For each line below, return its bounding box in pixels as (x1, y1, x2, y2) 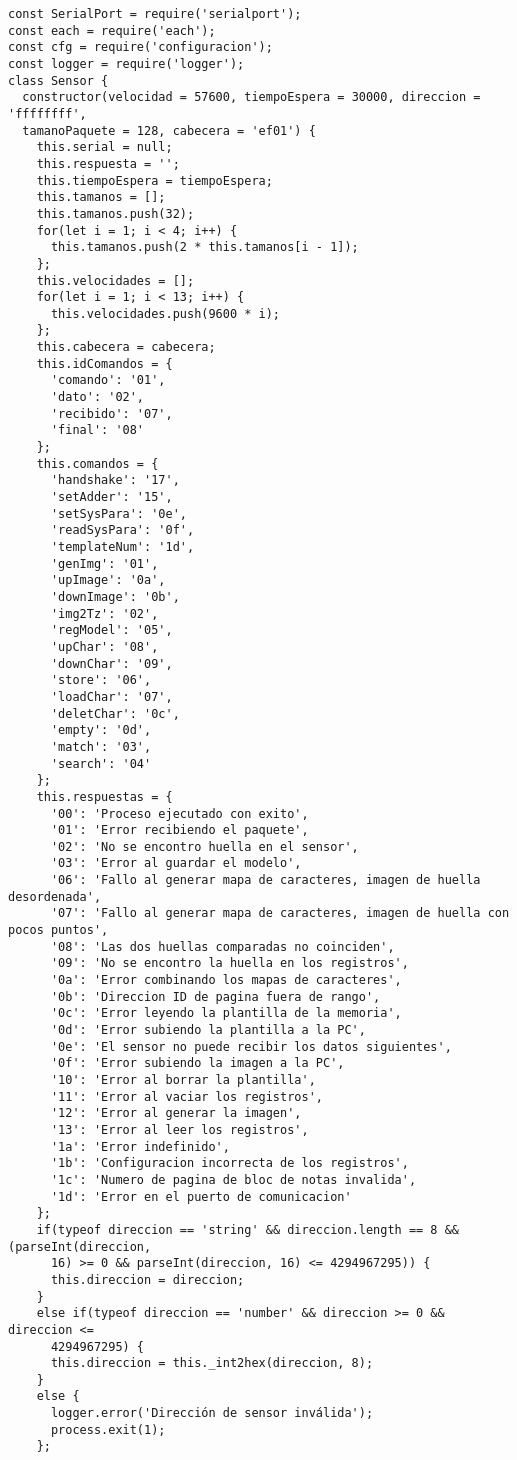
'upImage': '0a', (50, 573, 166, 588)
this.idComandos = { (36, 356, 173, 371)
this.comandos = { (36, 456, 159, 471)
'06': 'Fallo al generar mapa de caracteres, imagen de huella (50, 873, 481, 888)
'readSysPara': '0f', (50, 523, 195, 538)
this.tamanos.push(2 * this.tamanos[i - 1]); (50, 240, 359, 255)
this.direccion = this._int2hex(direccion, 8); (50, 1356, 374, 1371)
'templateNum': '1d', (50, 540, 195, 554)
